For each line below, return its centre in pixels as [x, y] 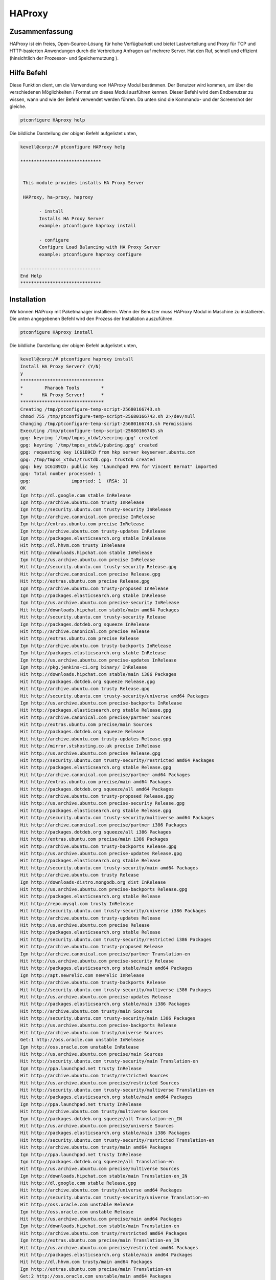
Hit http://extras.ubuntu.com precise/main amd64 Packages [96, 782]
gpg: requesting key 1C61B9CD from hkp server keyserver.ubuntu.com [108, 452]
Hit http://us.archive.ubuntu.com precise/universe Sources [97, 1126]
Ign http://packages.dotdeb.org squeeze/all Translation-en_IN [101, 1118]
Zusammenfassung [41, 31]
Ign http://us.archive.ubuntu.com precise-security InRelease [100, 603]
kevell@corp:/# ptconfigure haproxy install [77, 359]
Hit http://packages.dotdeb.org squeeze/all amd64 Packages [97, 789]
